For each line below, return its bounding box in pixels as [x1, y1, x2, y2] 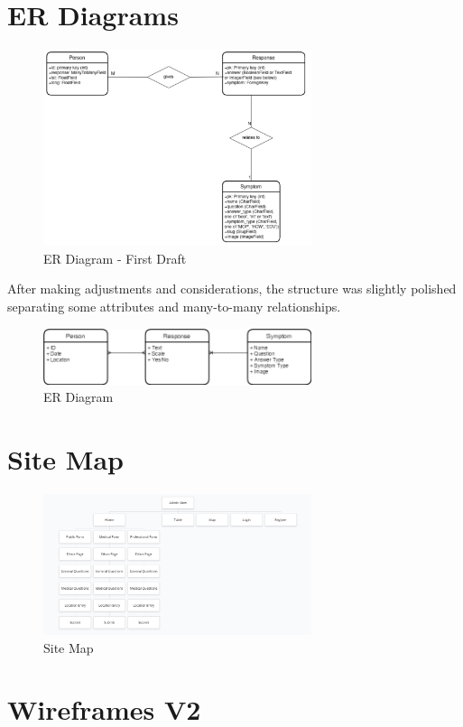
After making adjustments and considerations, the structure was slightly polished [7, 279, 457, 298]
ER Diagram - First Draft [43, 248, 187, 267]
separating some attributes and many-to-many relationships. [7, 296, 341, 315]
